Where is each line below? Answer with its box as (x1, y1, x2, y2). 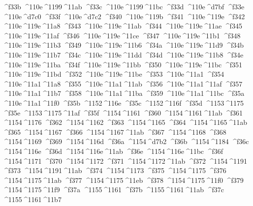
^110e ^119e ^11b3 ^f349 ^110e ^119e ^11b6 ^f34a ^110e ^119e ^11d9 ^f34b (2, 40, 244, 50)
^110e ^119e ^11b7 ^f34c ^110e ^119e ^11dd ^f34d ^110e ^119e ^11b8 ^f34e (2, 49, 244, 59)
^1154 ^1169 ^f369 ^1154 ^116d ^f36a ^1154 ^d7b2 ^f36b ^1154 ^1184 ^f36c (2, 136, 249, 147)
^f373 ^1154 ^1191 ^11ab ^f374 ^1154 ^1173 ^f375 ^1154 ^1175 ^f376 (2, 165, 226, 176)
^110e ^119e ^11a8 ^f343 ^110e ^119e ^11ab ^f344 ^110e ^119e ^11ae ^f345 (2, 21, 242, 31)
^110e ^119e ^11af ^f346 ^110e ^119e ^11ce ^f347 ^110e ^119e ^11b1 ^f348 (2, 30, 241, 40)
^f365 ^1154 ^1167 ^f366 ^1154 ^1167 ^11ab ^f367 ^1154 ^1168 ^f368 (2, 126, 226, 137)
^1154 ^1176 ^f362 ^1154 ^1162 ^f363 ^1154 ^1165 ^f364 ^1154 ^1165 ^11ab (2, 117, 248, 127)
